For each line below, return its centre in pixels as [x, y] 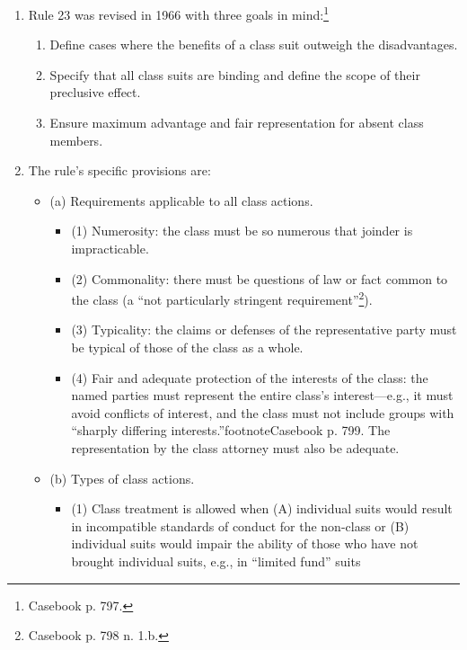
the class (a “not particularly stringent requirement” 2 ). [222, 298]
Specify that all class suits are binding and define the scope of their [235, 74]
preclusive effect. [95, 92]
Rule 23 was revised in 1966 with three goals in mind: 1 [178, 13]
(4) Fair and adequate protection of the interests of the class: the [250, 377]
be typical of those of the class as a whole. [187, 347]
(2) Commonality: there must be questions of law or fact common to [260, 278]
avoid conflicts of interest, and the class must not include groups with [263, 412]
